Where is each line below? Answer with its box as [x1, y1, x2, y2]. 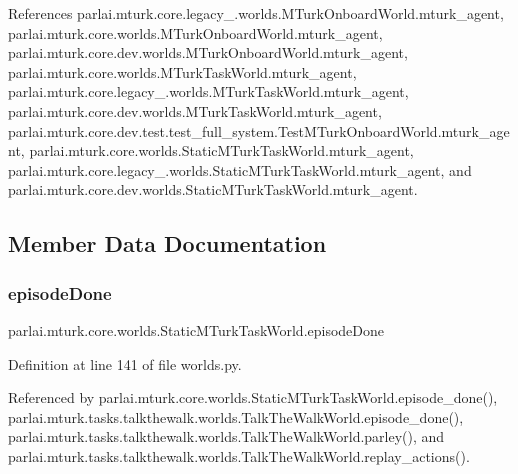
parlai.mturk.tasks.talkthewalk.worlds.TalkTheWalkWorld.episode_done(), [8, 406, 464, 427]
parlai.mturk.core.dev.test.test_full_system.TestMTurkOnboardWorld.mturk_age [8, 120, 510, 141]
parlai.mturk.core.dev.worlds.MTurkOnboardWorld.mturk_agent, [8, 42, 408, 63]
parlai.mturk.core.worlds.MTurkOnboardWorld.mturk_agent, [8, 22, 383, 43]
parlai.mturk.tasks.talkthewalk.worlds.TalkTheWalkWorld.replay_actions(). [8, 445, 470, 466]
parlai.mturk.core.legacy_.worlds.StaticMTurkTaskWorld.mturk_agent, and [8, 159, 472, 180]
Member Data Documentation [8, 228, 327, 259]
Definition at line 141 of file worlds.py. [8, 353, 242, 374]
